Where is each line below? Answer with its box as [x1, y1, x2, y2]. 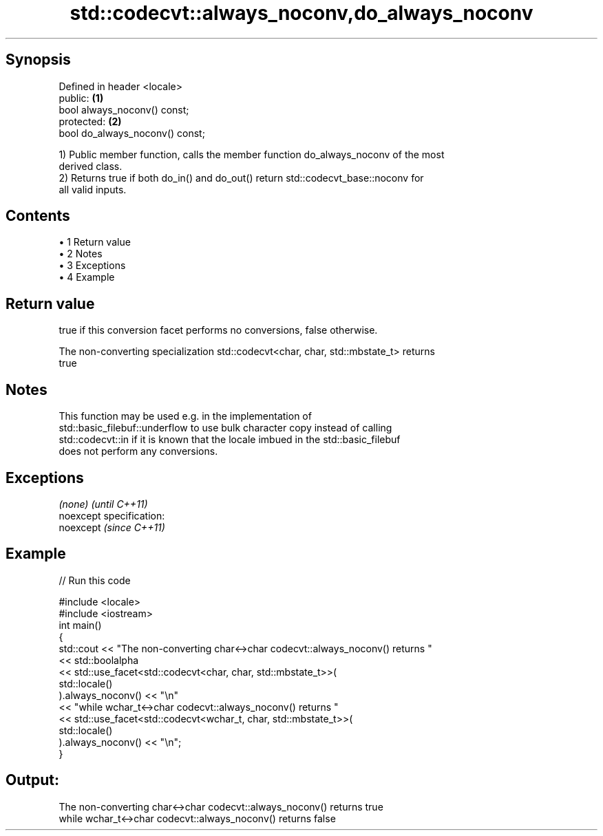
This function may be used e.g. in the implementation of [59, 410, 312, 422]
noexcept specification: [59, 509, 165, 522]
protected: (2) [59, 115, 122, 127]
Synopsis [6, 51, 71, 69]
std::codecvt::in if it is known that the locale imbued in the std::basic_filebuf [59, 433, 401, 446]
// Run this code [59, 574, 131, 586]
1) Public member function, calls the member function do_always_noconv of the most [59, 148, 445, 160]
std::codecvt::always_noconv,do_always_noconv [70, 1, 533, 25]
